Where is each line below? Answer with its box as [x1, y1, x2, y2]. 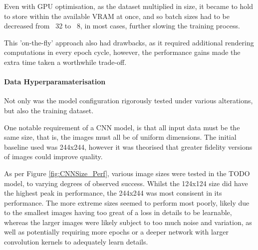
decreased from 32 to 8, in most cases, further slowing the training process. [4, 20, 240, 31]
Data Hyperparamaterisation [4, 76, 106, 87]
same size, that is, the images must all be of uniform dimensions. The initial [4, 132, 237, 142]
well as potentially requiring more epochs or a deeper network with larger [4, 227, 229, 237]
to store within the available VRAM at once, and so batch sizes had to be [4, 10, 230, 21]
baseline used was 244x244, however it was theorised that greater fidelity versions [4, 141, 253, 152]
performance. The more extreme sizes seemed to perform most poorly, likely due [4, 197, 250, 208]
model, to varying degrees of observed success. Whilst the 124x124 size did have [4, 178, 248, 188]
